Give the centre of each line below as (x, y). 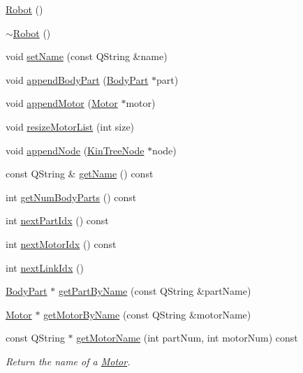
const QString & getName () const (80, 174)
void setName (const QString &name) (87, 56)
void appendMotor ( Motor (62, 103)
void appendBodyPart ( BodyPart (77, 79)
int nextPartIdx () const (57, 220)
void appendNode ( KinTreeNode (75, 150)
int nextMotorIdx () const (61, 243)
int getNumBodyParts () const (71, 197)
